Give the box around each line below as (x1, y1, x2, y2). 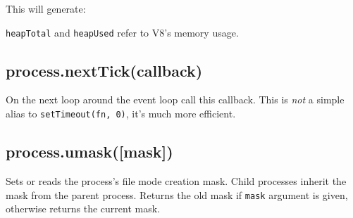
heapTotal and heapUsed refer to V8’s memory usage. (6, 25, 239, 39)
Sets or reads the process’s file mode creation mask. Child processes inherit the (6, 173, 347, 188)
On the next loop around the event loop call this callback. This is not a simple (6, 92, 345, 107)
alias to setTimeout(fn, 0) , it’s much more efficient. (6, 106, 236, 121)
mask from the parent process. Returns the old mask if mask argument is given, (6, 187, 348, 202)
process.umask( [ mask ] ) (6, 141, 173, 162)
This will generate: (6, 1, 86, 15)
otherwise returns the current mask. (6, 201, 160, 216)
